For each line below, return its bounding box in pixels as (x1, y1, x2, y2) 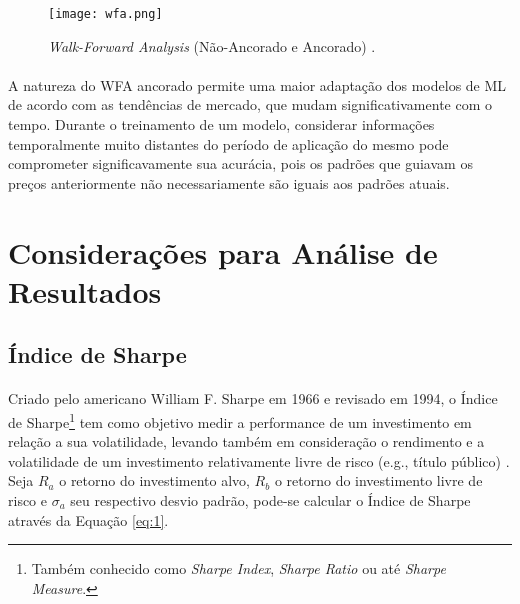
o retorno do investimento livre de (274, 470, 483, 491)
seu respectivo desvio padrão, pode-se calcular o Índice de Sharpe (70, 489, 471, 510)
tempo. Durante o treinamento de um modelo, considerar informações (8, 114, 435, 135)
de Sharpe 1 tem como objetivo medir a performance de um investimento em (8, 408, 472, 432)
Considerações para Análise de (8, 231, 438, 272)
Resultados (8, 270, 162, 311)
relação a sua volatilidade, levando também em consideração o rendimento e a (8, 431, 485, 452)
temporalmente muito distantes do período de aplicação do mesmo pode (8, 133, 449, 154)
